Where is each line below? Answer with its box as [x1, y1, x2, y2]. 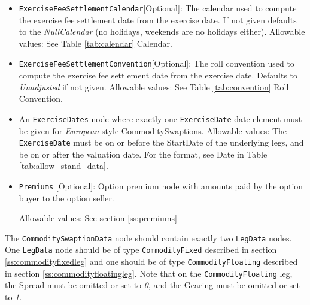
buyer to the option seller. [19, 191, 114, 204]
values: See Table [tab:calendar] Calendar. [19, 37, 172, 49]
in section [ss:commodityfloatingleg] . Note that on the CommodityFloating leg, [5, 267, 293, 279]
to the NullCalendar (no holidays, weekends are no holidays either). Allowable [19, 25, 305, 38]
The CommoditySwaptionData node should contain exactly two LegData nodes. [5, 231, 292, 244]
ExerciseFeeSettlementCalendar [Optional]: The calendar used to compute [19, 2, 297, 14]
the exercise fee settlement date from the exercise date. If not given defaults [19, 13, 297, 26]
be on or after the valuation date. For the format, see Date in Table [19, 147, 268, 160]
